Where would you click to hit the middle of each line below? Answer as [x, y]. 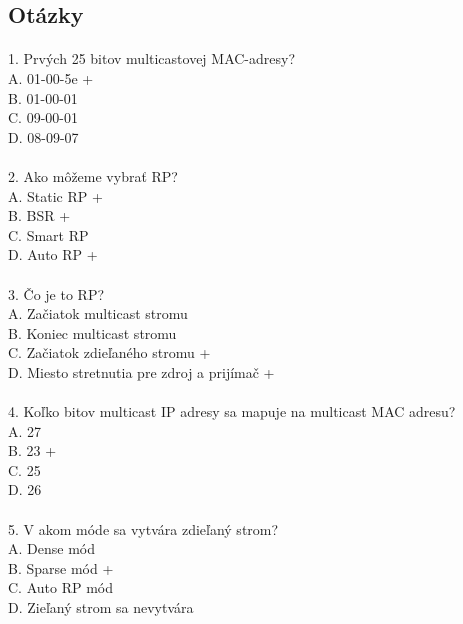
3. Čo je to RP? [56, 293]
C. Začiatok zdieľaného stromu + [109, 352]
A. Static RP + [55, 195]
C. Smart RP [48, 234]
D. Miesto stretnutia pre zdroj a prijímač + [141, 371]
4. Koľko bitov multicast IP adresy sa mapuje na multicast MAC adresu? [232, 411]
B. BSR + [39, 215]
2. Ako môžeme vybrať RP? [93, 175]
